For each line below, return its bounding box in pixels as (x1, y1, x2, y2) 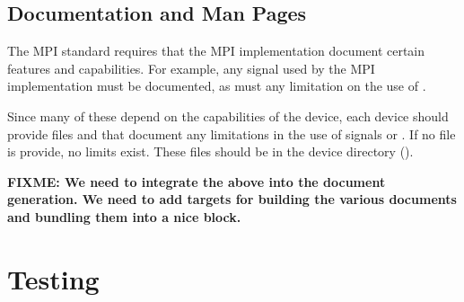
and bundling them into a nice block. (7, 207, 241, 226)
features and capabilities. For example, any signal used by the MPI (7, 58, 375, 77)
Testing (7, 260, 100, 297)
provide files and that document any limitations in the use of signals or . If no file (7, 124, 456, 143)
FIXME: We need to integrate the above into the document (7, 172, 386, 191)
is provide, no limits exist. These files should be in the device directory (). (7, 142, 414, 161)
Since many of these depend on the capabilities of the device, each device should (7, 106, 449, 125)
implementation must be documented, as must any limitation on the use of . (7, 76, 426, 95)
